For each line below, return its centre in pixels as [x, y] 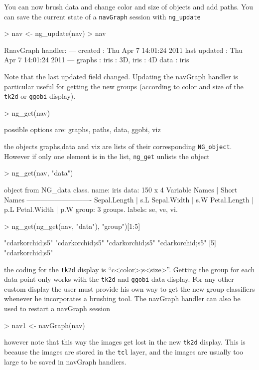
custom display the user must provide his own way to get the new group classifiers [129, 288]
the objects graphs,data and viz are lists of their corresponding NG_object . [118, 146]
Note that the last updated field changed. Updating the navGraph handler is [121, 77]
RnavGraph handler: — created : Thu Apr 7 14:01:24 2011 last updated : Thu [123, 50]
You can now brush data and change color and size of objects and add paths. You [129, 6]
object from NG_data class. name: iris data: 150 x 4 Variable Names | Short [121, 189]
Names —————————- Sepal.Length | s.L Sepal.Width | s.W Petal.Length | [129, 199]
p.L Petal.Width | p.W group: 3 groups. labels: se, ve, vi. [91, 209]
